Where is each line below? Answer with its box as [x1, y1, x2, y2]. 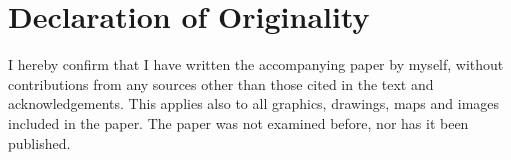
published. [8, 132, 71, 153]
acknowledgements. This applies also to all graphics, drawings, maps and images [8, 93, 500, 114]
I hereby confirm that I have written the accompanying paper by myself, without [8, 54, 504, 75]
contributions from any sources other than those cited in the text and [8, 73, 434, 94]
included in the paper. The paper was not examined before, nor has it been [8, 112, 469, 133]
